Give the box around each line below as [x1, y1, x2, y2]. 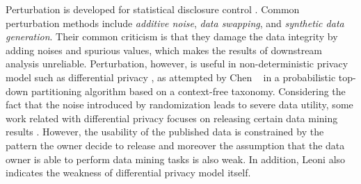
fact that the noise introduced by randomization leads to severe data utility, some [6, 97, 353, 112]
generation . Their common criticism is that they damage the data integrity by [6, 29, 338, 44]
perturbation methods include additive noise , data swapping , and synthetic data [6, 15, 344, 30]
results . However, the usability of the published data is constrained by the [6, 124, 324, 139]
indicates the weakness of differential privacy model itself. [6, 165, 251, 180]
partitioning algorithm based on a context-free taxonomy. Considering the [31, 83, 346, 98]
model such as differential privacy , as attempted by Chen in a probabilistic [6, 69, 336, 84]
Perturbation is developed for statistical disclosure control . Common [6, 2, 300, 16]
